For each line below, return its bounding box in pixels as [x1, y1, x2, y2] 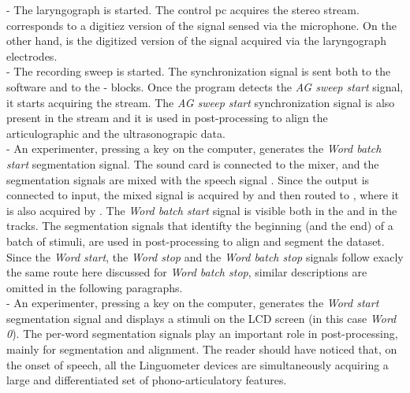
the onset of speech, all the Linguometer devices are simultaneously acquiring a [6, 356, 389, 373]
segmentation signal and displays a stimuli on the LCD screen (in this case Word [6, 310, 397, 326]
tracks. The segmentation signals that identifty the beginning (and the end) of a [6, 217, 393, 234]
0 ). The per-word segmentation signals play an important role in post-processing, [6, 325, 398, 342]
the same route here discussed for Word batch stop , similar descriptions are [6, 264, 367, 280]
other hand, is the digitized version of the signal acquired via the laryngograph [6, 32, 386, 49]
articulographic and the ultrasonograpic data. [6, 124, 225, 141]
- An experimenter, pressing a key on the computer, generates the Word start [6, 295, 379, 311]
